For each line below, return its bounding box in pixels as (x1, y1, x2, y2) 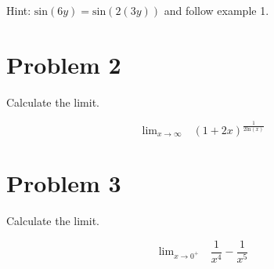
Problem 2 (6, 48, 121, 80)
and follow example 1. (164, 2, 269, 18)
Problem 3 (6, 167, 121, 198)
